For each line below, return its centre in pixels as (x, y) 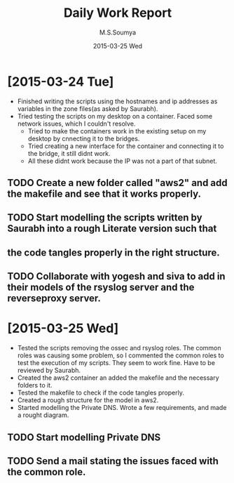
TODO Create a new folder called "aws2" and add (117, 183)
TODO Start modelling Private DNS (84, 437)
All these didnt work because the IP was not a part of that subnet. (122, 161)
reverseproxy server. (54, 299)
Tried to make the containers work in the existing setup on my (117, 131)
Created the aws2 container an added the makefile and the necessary (118, 378)
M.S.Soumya (118, 32)
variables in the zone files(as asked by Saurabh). (88, 108)
